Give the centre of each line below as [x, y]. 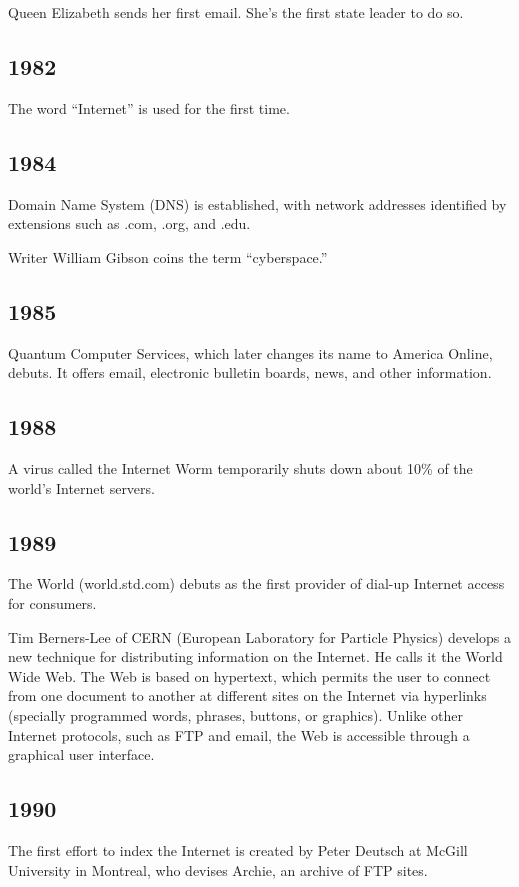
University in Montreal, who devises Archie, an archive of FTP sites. [218, 869]
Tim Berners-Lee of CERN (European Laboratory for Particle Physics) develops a [260, 636]
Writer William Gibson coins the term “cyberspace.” [168, 256]
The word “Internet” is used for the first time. [149, 107]
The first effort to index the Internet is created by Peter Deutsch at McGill [238, 849]
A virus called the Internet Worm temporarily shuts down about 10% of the [240, 467]
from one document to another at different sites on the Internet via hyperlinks [247, 695]
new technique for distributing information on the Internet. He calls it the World [255, 656]
